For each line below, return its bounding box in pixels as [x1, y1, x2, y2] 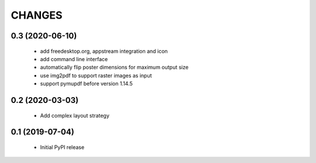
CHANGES [11, 9, 63, 22]
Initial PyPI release [40, 143, 85, 151]
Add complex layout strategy [40, 112, 109, 119]
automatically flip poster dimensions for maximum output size [40, 64, 189, 71]
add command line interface [40, 55, 108, 62]
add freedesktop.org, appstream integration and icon [40, 47, 168, 55]
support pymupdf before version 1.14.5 [40, 80, 133, 87]
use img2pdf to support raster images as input [40, 72, 152, 79]
